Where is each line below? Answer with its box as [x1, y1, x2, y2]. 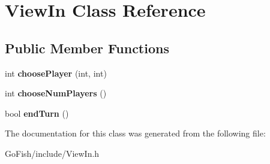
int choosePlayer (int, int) [5, 66, 107, 79]
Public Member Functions [5, 38, 169, 57]
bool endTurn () [5, 107, 69, 119]
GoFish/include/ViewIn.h [5, 147, 100, 159]
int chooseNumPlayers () [5, 87, 107, 99]
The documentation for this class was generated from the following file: [5, 127, 266, 139]
